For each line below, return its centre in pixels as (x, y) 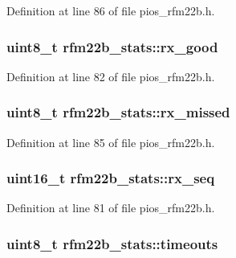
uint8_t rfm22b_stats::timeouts (112, 243)
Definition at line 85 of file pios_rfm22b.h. (111, 142)
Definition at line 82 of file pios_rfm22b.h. (111, 76)
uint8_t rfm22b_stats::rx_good (112, 46)
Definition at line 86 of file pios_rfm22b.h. (111, 10)
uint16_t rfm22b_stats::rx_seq (111, 178)
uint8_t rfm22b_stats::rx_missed (118, 112)
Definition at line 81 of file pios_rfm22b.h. (111, 208)
